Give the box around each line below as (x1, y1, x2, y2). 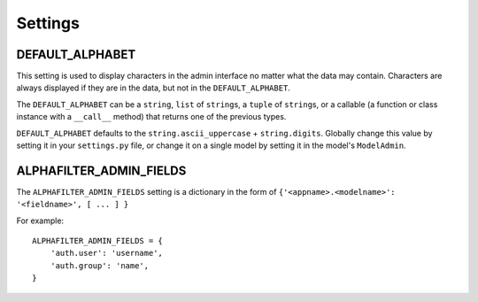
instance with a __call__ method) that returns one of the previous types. (16, 112, 287, 122)
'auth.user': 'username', (50, 248, 164, 259)
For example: (16, 215, 65, 226)
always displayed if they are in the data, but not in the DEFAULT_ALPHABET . (16, 82, 291, 93)
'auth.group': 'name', (50, 260, 150, 270)
